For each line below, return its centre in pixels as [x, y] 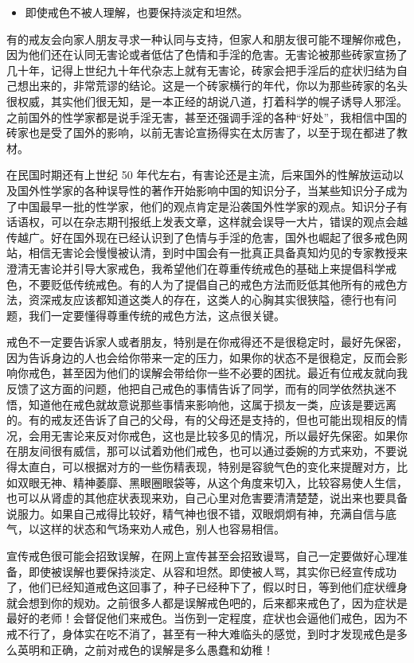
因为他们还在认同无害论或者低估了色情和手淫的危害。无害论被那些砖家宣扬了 [207, 55]
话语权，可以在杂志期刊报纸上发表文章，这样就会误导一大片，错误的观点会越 [207, 222]
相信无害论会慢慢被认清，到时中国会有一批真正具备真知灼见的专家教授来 [218, 253]
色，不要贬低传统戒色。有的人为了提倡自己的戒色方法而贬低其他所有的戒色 [201, 284]
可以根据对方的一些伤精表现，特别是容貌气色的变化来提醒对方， [229, 467]
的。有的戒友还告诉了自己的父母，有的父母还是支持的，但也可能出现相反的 [201, 420]
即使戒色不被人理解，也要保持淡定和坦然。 [137, 12]
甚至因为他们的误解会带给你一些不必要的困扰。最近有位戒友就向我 [234, 373]
